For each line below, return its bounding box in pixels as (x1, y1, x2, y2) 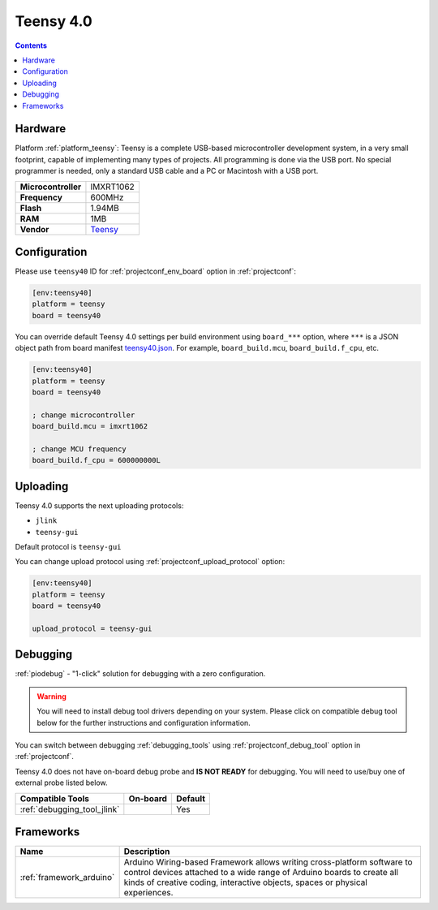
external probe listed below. (15, 778, 109, 787)
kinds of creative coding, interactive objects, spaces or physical (123, 877, 368, 888)
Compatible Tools (19, 792, 89, 804)
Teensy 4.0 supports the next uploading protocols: (15, 500, 184, 511)
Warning (36, 691, 67, 701)
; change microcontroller (32, 410, 135, 420)
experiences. (123, 887, 174, 899)
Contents (15, 41, 48, 50)
